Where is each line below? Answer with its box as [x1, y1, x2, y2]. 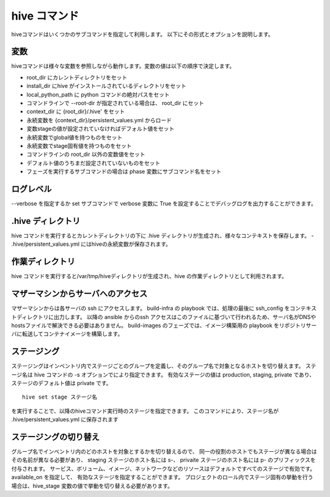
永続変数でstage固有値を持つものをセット [26, 142, 132, 149]
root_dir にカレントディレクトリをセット [26, 73, 128, 81]
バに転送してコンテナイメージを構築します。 [11, 330, 123, 337]
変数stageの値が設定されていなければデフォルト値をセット [26, 125, 175, 133]
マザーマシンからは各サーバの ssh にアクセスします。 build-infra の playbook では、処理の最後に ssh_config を [11, 304, 290, 312]
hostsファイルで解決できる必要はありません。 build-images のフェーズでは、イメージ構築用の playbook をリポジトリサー [11, 322, 317, 329]
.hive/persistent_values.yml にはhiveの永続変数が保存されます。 [11, 240, 171, 248]
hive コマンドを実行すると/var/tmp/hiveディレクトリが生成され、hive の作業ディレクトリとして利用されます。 [11, 273, 287, 280]
